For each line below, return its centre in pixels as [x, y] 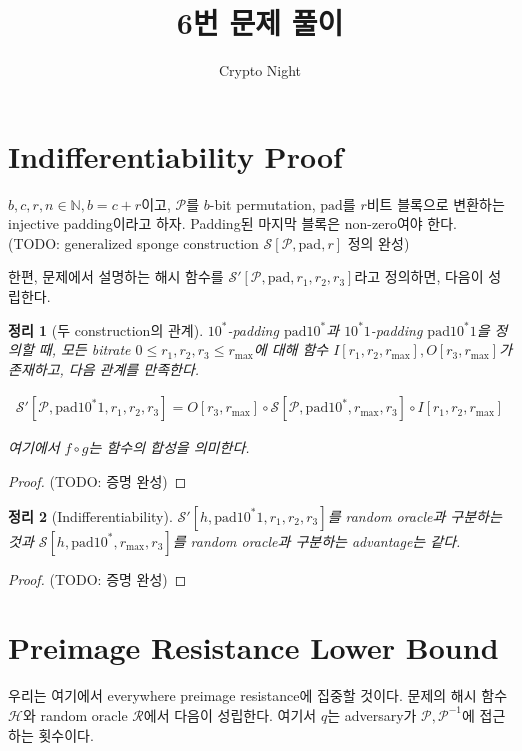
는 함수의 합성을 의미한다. [169, 447]
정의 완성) [378, 242]
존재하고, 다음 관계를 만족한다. [104, 368]
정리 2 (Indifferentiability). [90, 515]
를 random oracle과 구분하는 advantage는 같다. [316, 540]
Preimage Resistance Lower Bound [253, 647]
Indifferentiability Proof [175, 155]
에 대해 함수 [291, 349]
